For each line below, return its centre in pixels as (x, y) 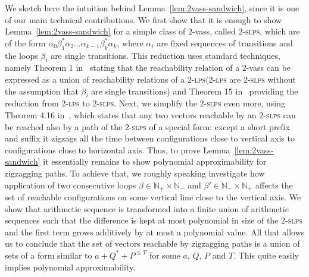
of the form (25, 43)
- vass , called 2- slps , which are (246, 31)
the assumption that (42, 91)
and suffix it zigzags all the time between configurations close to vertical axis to (150, 138)
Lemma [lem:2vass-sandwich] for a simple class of (95, 31)
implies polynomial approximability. (70, 267)
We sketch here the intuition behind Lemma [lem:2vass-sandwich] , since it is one (152, 8)
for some (165, 255)
